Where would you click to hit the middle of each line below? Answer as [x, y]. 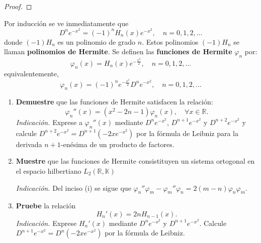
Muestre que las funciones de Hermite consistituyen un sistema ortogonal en [135, 161]
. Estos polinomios [170, 41]
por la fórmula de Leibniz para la [187, 133]
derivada [29, 144]
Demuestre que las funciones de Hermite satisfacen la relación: [114, 102]
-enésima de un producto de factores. [117, 144]
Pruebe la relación [46, 206]
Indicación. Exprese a [49, 122]
